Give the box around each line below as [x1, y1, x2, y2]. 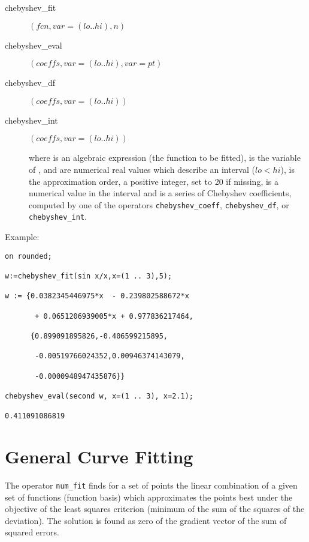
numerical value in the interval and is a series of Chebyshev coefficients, [29, 187, 292, 199]
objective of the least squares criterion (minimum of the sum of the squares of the [5, 502, 305, 515]
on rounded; [5, 251, 52, 260]
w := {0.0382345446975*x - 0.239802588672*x [5, 292, 189, 301]
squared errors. [5, 526, 59, 538]
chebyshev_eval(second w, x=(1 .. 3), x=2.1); [5, 391, 193, 400]
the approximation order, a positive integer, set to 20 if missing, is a [29, 175, 279, 187]
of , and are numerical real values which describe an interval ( [29, 163, 255, 175]
